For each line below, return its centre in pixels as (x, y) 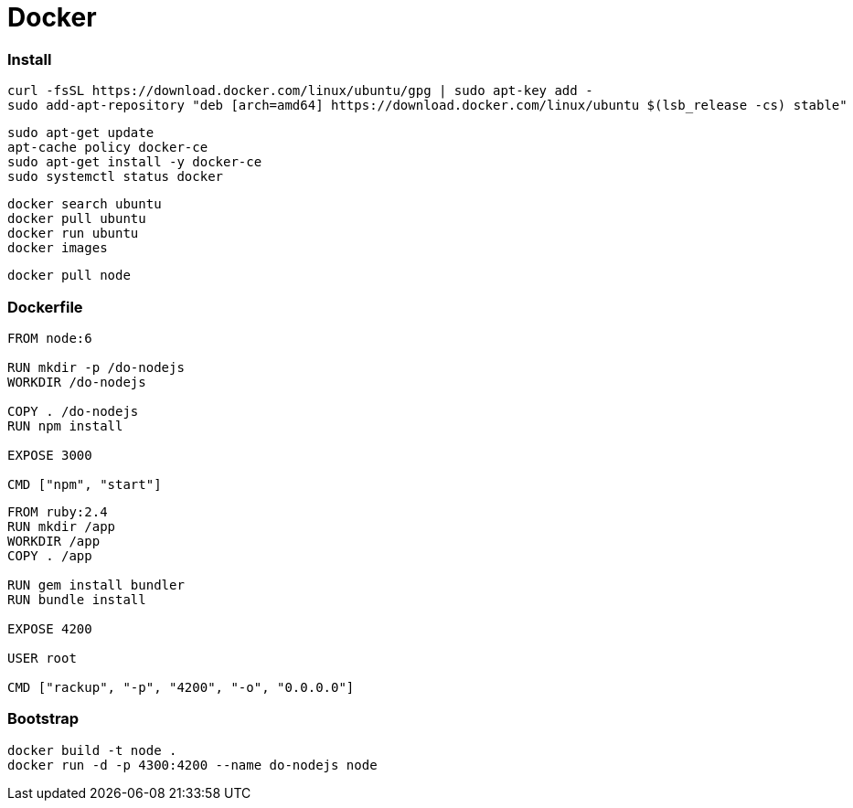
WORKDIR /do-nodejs (77, 382)
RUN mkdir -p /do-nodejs (96, 367)
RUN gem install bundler (96, 585)
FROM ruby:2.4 (58, 511)
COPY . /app (50, 555)
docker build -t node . (92, 750)
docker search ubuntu (85, 204)
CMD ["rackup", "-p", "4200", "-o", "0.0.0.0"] (181, 687)
